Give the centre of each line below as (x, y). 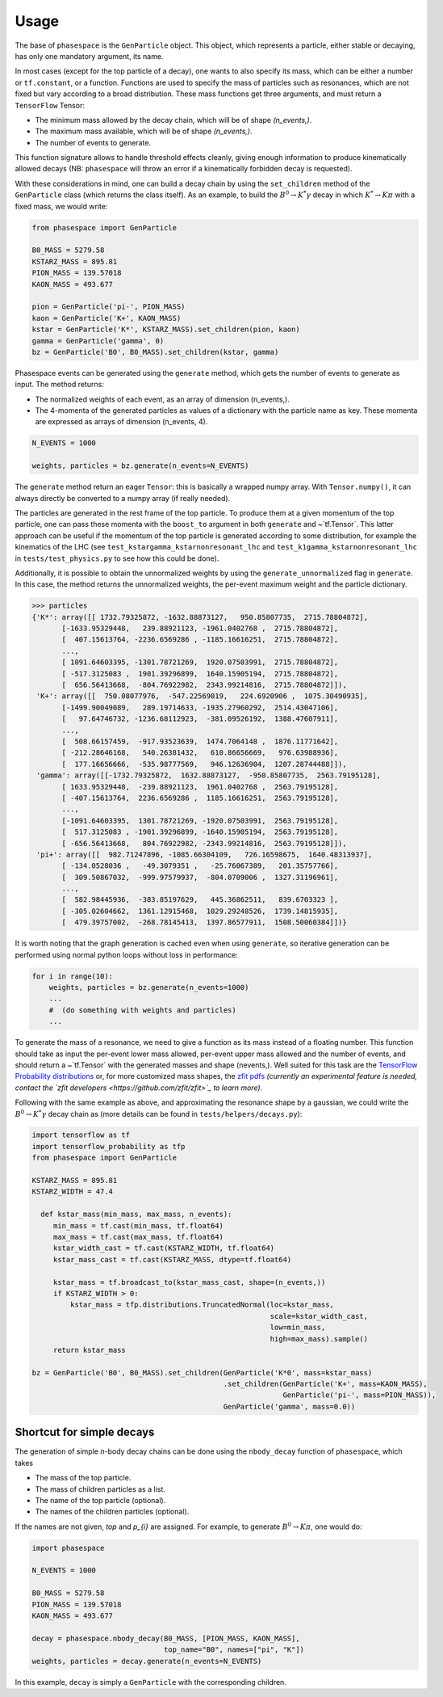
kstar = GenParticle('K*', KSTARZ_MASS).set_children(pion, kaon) (166, 330)
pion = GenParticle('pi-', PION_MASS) (109, 307)
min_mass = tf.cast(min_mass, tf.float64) (138, 1225)
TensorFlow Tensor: (50, 105)
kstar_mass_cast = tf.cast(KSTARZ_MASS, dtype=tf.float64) (172, 1259)
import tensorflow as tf (81, 1135)
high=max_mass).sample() (319, 1339)
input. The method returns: (59, 385)
